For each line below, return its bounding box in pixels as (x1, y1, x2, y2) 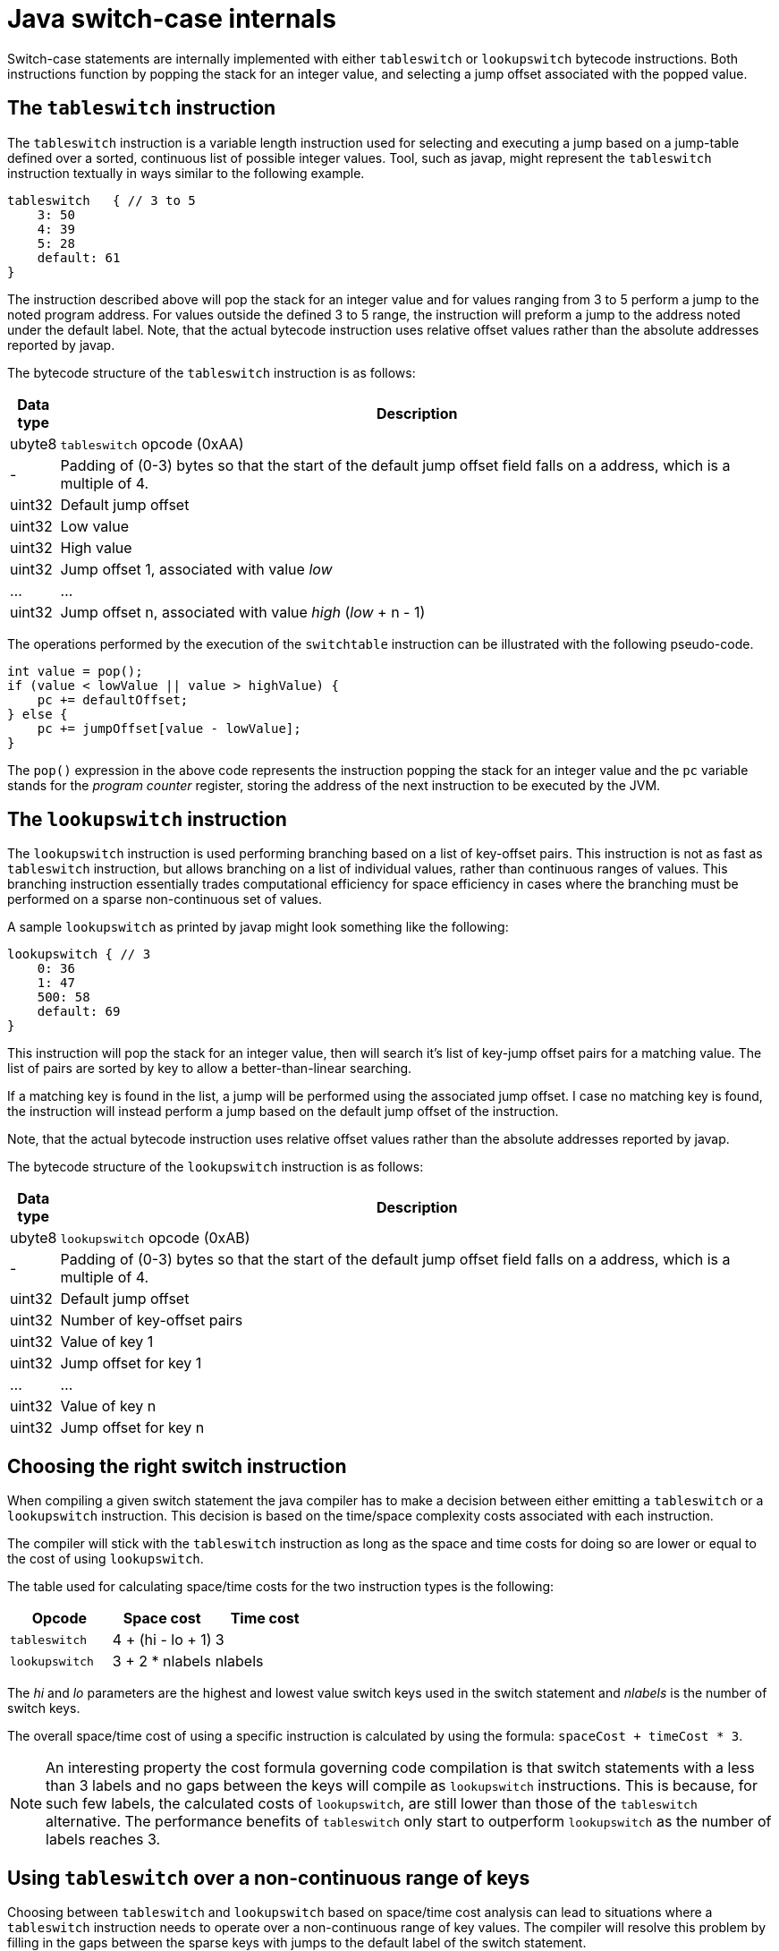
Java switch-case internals (7, 4, 336, 34)
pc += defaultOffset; (37, 692, 189, 707)
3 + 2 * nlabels (112, 1652, 211, 1671)
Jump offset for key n (60, 1419, 205, 1437)
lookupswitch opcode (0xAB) (60, 1229, 250, 1248)
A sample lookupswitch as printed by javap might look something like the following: (7, 919, 509, 935)
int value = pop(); (7, 663, 143, 678)
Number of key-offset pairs (60, 1311, 243, 1330)
